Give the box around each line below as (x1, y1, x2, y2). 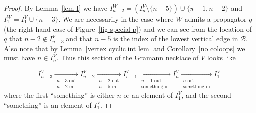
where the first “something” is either (4, 90, 115, 100)
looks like (207, 53, 236, 63)
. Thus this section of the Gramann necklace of (56, 53, 199, 63)
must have (4, 53, 35, 63)
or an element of (123, 90, 173, 100)
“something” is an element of (4, 99, 92, 110)
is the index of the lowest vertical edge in (113, 33, 238, 44)
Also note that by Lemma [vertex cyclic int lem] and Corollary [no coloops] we (4, 43, 245, 53)
